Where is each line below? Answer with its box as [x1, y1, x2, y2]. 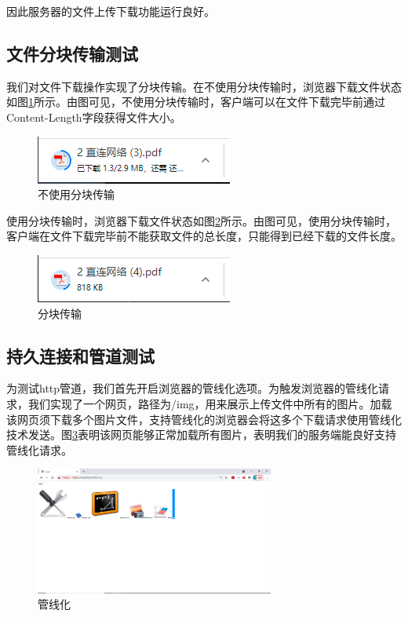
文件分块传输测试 [6, 41, 138, 65]
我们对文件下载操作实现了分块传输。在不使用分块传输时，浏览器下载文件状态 [6, 78, 402, 94]
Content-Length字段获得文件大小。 [6, 108, 181, 125]
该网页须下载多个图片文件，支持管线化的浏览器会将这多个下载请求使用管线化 [6, 411, 402, 427]
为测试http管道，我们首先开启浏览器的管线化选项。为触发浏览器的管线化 [6, 380, 379, 396]
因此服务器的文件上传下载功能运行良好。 [6, 3, 215, 19]
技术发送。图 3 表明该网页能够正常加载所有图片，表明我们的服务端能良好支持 [6, 426, 396, 443]
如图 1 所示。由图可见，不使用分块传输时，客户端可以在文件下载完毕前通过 [6, 93, 385, 110]
